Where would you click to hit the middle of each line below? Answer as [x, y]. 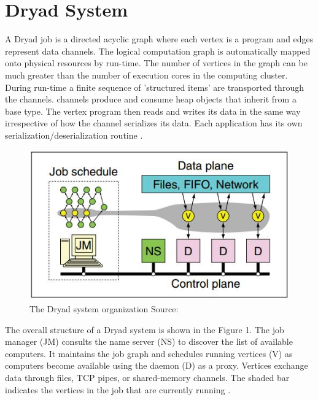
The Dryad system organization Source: [104, 308]
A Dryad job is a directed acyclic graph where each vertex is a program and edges [159, 39]
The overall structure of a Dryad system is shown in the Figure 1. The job [145, 329]
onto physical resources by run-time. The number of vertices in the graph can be [156, 63]
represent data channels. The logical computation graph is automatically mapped [158, 51]
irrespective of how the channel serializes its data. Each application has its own [154, 123]
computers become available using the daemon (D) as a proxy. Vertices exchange [157, 365]
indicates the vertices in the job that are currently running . [118, 389]
